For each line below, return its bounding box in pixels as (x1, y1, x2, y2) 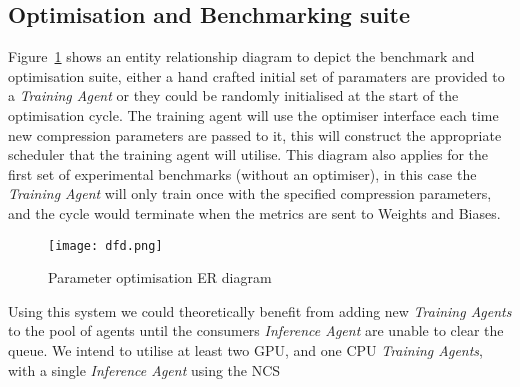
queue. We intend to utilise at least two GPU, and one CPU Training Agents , (8, 339, 483, 360)
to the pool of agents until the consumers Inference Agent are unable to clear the (8, 320, 504, 341)
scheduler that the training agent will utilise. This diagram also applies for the (8, 144, 489, 165)
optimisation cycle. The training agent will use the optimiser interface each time (8, 104, 499, 125)
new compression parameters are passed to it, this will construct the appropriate (8, 124, 502, 145)
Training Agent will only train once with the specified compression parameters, (8, 183, 492, 204)
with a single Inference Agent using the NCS (8, 359, 281, 380)
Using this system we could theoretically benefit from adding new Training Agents (8, 300, 512, 321)
